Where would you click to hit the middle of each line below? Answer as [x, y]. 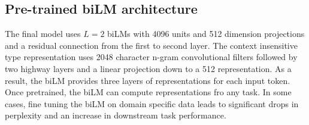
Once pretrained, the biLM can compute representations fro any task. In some [148, 92]
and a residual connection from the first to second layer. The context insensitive [151, 45]
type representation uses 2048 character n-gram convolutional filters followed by [151, 57]
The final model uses [43, 34]
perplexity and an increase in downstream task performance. [116, 115]
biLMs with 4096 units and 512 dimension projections [206, 34]
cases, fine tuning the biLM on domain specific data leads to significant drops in [152, 103]
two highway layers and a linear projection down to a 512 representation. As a [148, 68]
